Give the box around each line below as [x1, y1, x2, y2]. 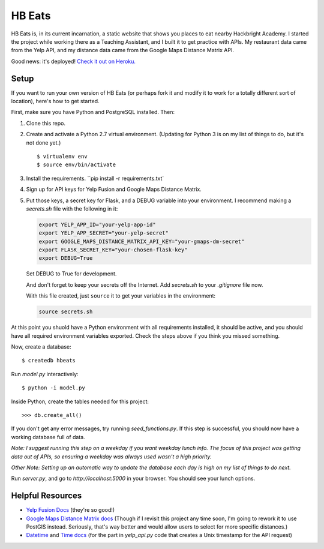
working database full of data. [11, 433, 85, 440]
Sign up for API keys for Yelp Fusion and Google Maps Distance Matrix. [26, 186, 202, 193]
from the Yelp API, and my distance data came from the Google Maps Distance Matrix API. [11, 47, 234, 54]
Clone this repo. [26, 119, 66, 127]
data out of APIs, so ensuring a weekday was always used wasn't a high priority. [11, 453, 212, 460]
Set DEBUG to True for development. [26, 270, 117, 277]
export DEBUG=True [38, 255, 93, 262]
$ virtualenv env [37, 153, 88, 160]
